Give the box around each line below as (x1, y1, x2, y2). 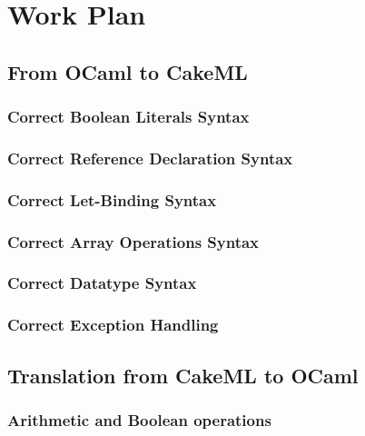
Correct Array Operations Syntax (7, 230, 260, 253)
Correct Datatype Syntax (7, 272, 197, 294)
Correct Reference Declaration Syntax (7, 146, 293, 169)
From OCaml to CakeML (7, 57, 248, 85)
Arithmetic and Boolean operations (7, 408, 271, 431)
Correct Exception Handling (7, 313, 219, 336)
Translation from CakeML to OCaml (7, 361, 359, 389)
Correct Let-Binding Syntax (7, 188, 217, 211)
